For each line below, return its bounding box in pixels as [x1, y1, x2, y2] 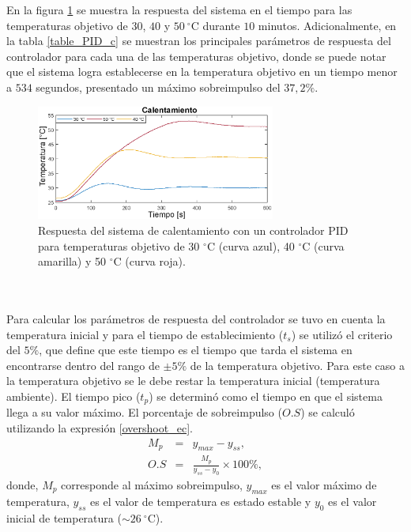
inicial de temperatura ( [6, 509, 122, 526]
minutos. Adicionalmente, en [258, 17, 397, 33]
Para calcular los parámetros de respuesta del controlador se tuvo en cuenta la [6, 311, 386, 327]
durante [202, 17, 240, 33]
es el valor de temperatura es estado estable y [90, 492, 311, 509]
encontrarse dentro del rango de [6, 357, 160, 373]
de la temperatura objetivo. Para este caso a [190, 357, 405, 373]
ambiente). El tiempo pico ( [6, 387, 141, 404]
